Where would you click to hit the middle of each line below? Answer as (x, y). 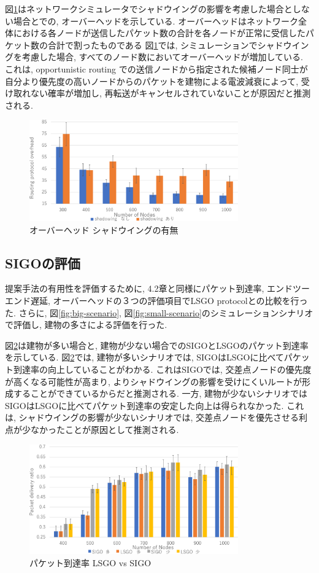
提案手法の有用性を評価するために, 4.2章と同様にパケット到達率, (135, 288)
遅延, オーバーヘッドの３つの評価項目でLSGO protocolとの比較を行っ (169, 301)
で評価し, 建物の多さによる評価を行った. (86, 325)
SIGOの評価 (43, 263)
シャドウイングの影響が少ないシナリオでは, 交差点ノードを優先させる (159, 417)
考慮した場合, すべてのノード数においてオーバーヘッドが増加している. (162, 57)
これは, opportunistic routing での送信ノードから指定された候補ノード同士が (156, 68)
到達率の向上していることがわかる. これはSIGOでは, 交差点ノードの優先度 (162, 369)
